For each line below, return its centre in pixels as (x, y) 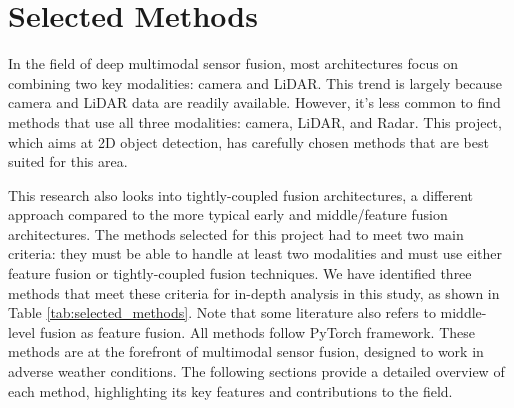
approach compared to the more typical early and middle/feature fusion (228, 214)
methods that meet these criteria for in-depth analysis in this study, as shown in (254, 292)
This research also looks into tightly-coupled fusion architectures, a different (240, 194)
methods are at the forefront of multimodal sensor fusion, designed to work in (246, 351)
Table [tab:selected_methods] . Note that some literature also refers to (222, 312)
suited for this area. (68, 161)
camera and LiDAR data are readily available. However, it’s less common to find (254, 102)
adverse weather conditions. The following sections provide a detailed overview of (256, 371)
